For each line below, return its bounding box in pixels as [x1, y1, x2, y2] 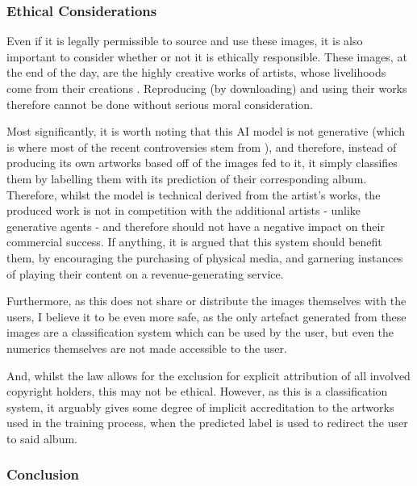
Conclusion [6, 464, 79, 484]
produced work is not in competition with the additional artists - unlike [6, 202, 361, 219]
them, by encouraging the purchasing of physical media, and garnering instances [6, 249, 403, 266]
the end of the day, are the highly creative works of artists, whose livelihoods [6, 64, 386, 81]
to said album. [6, 429, 77, 446]
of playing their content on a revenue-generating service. [6, 265, 284, 282]
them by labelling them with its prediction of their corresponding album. [6, 170, 367, 186]
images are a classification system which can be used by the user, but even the [6, 324, 394, 341]
